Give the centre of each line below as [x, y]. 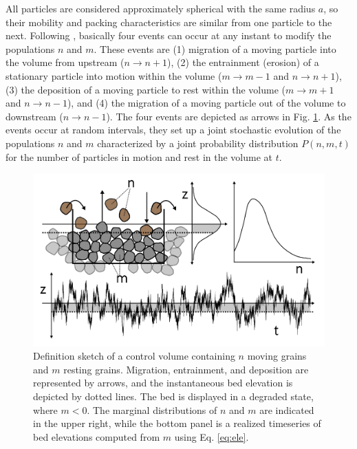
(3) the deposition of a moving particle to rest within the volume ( [146, 89]
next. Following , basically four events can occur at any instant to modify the [169, 35]
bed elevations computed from [97, 436]
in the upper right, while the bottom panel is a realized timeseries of [177, 423]
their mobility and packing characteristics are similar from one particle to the [169, 22]
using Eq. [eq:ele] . [212, 436]
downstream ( [34, 116]
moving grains [277, 356]
